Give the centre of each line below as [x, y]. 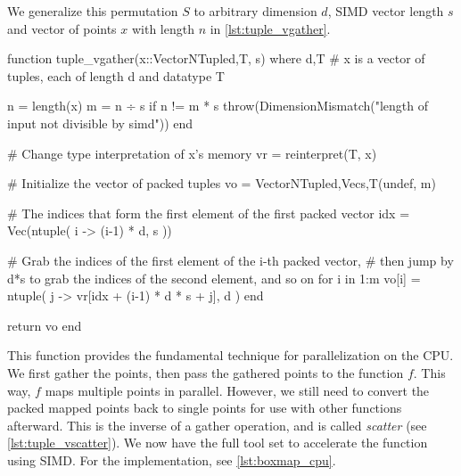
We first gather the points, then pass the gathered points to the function [206, 372]
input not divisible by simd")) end [100, 123]
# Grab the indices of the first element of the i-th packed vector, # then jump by [230, 260]
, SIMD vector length [386, 11]
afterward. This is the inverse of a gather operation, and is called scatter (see [217, 425]
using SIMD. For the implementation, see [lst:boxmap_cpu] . [172, 460]
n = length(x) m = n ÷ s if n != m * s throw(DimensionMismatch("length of [218, 106]
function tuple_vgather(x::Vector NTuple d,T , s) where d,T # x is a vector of [216, 58]
